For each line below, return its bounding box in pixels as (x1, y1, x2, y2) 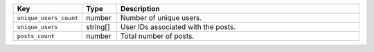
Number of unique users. (120, 13, 202, 22)
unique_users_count (17, 14, 79, 21)
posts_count (17, 32, 55, 40)
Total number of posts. (120, 31, 195, 41)
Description (120, 4, 160, 13)
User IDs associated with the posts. (120, 22, 236, 31)
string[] (86, 22, 110, 31)
